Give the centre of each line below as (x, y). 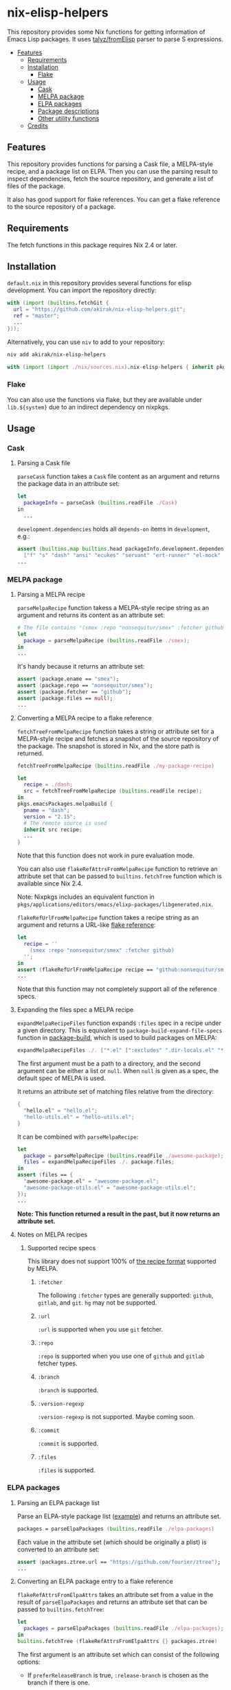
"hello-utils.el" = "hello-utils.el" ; (79, 1117)
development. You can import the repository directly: (82, 290)
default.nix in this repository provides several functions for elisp (99, 283)
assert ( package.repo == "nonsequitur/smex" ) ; (85, 686)
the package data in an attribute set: (68, 484)
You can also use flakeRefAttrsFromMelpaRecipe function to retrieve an (117, 869)
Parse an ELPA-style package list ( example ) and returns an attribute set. (119, 1516)
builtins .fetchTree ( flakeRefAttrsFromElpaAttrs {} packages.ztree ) (117, 1642)
